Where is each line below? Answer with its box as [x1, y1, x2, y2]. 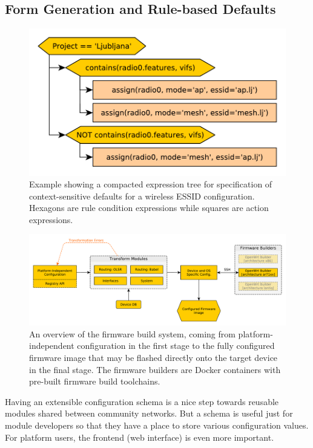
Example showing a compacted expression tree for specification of [29, 178, 272, 190]
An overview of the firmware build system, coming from [29, 327, 236, 340]
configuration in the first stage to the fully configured [77, 339, 275, 352]
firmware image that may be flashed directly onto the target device [29, 351, 278, 363]
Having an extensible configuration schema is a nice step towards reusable [5, 395, 279, 407]
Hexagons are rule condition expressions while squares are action [29, 201, 269, 214]
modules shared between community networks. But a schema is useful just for [5, 407, 293, 420]
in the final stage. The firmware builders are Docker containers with [29, 363, 281, 375]
